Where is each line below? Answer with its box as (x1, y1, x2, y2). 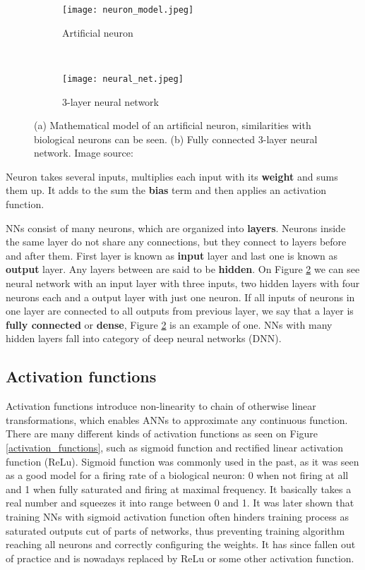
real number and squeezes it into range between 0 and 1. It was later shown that (6, 495, 354, 510)
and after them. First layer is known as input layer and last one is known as (6, 248, 338, 262)
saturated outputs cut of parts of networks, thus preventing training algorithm (6, 523, 345, 538)
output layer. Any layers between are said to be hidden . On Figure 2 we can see (6, 262, 360, 277)
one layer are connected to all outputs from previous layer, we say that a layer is (6, 303, 354, 318)
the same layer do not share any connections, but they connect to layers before (6, 234, 347, 249)
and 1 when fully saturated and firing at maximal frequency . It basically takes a (6, 481, 352, 496)
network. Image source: (34, 145, 133, 160)
